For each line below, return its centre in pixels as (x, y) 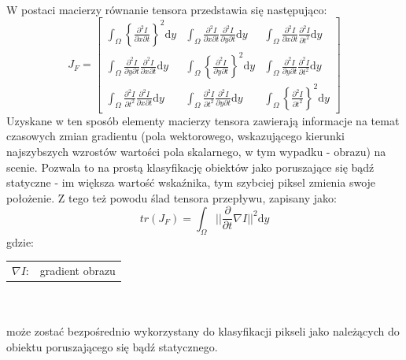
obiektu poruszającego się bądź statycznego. (112, 346)
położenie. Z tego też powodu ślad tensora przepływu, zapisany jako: (172, 197)
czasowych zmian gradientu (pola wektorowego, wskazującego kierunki (175, 136)
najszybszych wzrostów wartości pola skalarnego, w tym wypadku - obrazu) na (196, 151)
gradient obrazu (78, 270)
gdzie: (20, 241)
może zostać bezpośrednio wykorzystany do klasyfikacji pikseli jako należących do (203, 331)
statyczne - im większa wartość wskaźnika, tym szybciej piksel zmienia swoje (191, 182)
